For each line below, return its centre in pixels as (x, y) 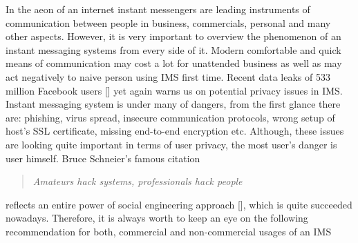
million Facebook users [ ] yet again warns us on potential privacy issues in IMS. (174, 90)
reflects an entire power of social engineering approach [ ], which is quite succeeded (179, 204)
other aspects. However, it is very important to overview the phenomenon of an (173, 36)
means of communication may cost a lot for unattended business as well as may (174, 63)
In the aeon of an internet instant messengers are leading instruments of (158, 9)
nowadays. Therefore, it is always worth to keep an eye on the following (157, 218)
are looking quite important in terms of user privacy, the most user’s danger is (171, 144)
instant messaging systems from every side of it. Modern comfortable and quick (173, 49)
